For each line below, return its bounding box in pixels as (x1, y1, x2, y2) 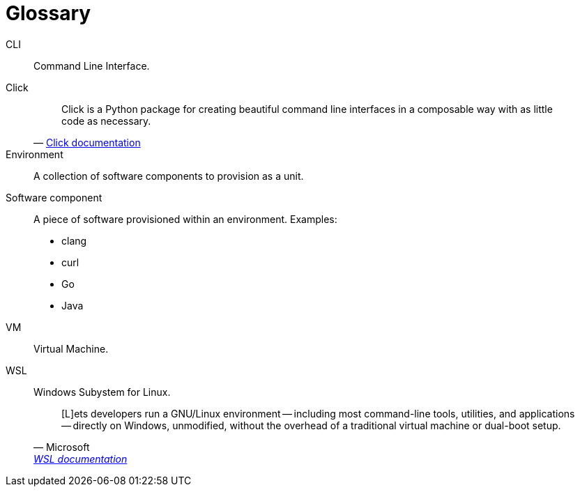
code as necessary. (61, 114, 151, 127)
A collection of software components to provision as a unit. (33, 169, 304, 182)
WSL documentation (33, 452, 128, 465)
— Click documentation (33, 136, 141, 148)
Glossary (6, 1, 91, 25)
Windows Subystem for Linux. (33, 385, 171, 398)
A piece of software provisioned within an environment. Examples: (33, 213, 337, 225)
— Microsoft (33, 440, 90, 453)
